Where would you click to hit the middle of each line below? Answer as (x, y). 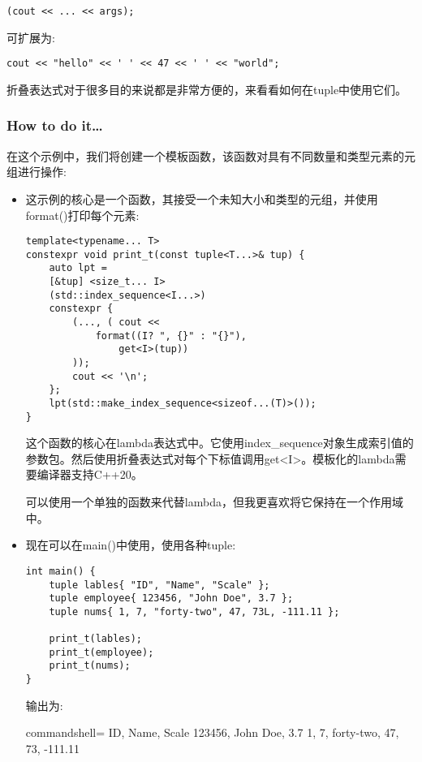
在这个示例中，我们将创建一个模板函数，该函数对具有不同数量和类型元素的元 (211, 155)
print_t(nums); (90, 666)
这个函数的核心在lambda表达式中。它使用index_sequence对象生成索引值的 (220, 443)
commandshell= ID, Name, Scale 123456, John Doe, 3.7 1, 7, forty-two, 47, (212, 732)
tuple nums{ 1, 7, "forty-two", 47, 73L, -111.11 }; (194, 611)
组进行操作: (37, 172)
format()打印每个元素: (82, 215)
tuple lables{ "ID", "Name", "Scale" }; (159, 585)
